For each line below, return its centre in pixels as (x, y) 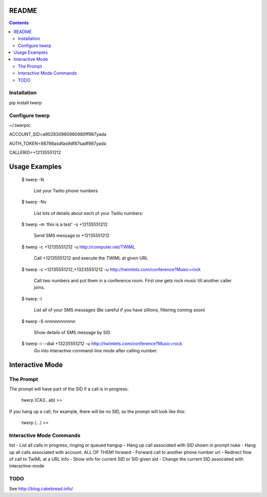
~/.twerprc (20, 125)
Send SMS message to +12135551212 (72, 236)
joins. (39, 288)
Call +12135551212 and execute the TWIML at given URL (91, 258)
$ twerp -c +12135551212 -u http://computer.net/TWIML (78, 247)
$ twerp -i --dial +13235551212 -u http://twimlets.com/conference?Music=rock (102, 344)
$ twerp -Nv (34, 202)
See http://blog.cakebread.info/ (41, 489)
